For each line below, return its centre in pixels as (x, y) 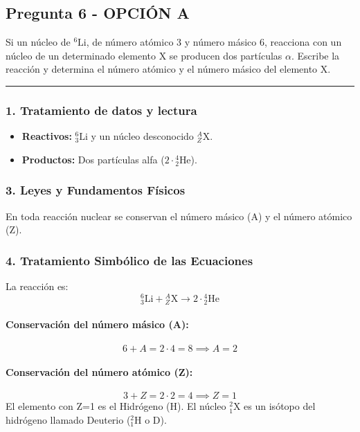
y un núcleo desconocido (142, 136)
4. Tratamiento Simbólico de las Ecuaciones (129, 260)
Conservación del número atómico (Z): (99, 372)
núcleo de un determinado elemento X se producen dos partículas (144, 55)
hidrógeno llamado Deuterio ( (68, 420)
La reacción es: (37, 286)
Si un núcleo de (38, 42)
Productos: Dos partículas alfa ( (93, 159)
